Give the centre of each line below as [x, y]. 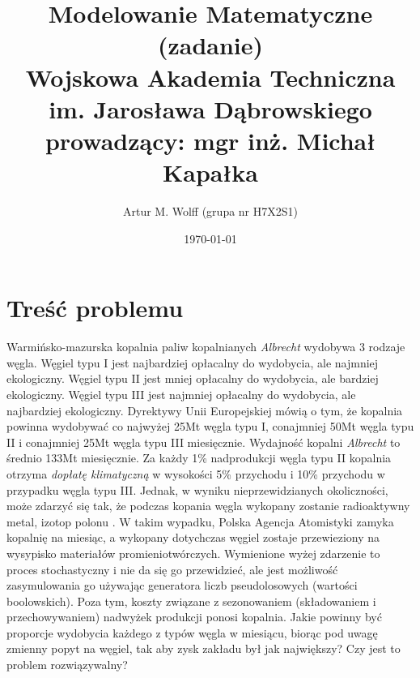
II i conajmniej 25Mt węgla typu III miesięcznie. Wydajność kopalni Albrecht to [204, 442]
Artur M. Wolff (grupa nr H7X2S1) [210, 211]
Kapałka [210, 172]
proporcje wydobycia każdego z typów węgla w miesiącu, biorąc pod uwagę [192, 632]
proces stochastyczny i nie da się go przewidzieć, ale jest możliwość [172, 569]
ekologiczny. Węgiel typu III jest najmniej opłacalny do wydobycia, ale [181, 394]
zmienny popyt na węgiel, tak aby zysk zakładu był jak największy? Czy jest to [204, 648]
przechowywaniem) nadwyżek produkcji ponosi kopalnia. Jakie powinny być [194, 617]
